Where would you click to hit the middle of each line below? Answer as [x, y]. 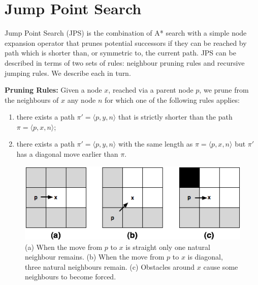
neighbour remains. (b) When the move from [95, 257]
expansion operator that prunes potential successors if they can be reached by [126, 42]
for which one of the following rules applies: [172, 99]
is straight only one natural [168, 247]
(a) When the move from [64, 247]
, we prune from [224, 90]
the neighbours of [32, 99]
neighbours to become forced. [71, 277]
